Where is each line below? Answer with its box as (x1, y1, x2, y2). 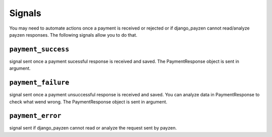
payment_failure (9, 78, 70, 87)
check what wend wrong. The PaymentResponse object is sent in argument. (9, 98, 168, 105)
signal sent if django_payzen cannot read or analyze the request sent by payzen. (9, 125, 177, 131)
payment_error (9, 112, 61, 120)
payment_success (9, 45, 70, 53)
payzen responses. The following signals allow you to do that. (9, 32, 138, 38)
